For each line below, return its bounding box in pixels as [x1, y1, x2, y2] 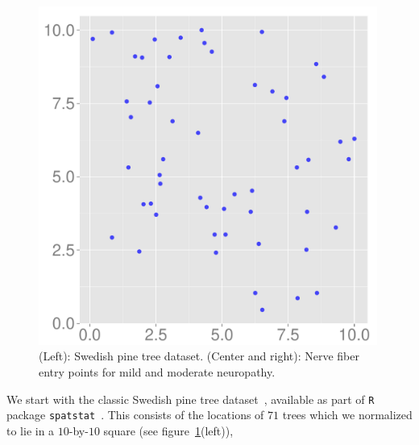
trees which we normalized [282, 406, 413, 423]
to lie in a [6, 422, 55, 439]
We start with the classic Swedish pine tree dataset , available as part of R [6, 390, 375, 407]
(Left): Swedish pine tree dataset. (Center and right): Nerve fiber [39, 347, 359, 364]
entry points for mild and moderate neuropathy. [39, 363, 276, 380]
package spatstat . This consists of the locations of [6, 406, 264, 423]
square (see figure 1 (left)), [103, 422, 234, 439]
